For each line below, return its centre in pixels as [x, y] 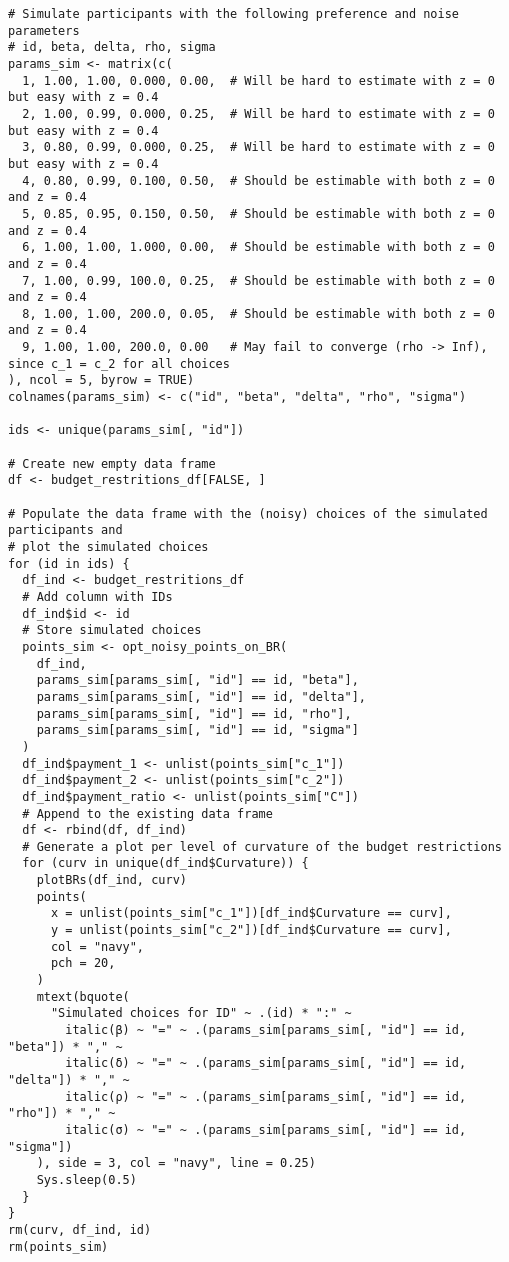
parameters [44, 30]
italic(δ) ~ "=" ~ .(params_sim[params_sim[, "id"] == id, [266, 1063]
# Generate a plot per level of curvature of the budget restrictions [262, 846]
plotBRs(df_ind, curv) [111, 880]
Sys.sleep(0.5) [86, 1179]
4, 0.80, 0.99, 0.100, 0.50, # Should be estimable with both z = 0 [258, 180]
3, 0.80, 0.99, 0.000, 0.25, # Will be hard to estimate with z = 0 [258, 147]
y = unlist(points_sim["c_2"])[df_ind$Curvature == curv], [251, 930]
